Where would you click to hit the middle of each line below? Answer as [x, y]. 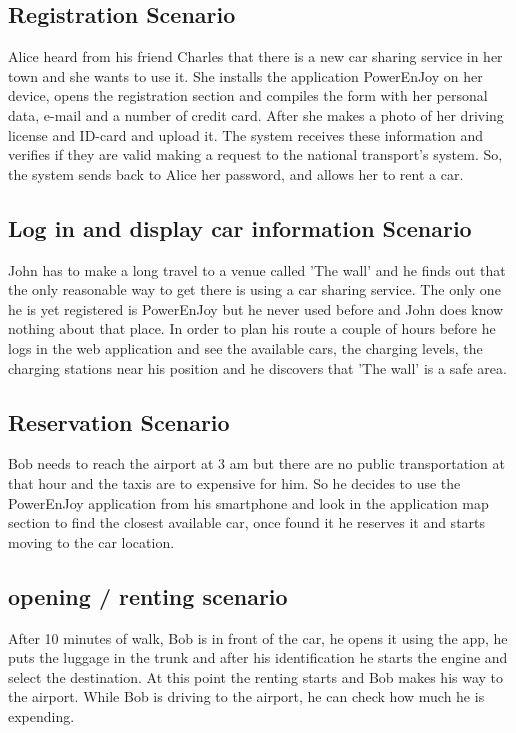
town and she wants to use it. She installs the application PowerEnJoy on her [245, 75]
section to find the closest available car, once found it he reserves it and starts [247, 522]
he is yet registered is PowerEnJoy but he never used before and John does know [256, 308]
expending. [41, 715]
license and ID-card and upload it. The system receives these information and [246, 134]
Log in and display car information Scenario [240, 227]
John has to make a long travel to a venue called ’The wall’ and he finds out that [257, 269]
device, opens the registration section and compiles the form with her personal [248, 95]
